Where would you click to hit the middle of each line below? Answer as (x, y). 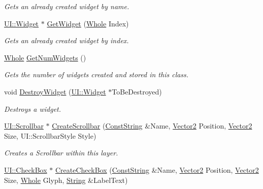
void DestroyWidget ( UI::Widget (55, 91)
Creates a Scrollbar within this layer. (61, 153)
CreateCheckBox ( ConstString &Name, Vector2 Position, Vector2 (157, 169)
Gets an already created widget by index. (67, 40)
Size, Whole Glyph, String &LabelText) (66, 180)
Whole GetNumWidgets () (45, 57)
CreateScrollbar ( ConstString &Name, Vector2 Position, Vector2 (152, 126)
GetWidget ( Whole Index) (88, 23)
